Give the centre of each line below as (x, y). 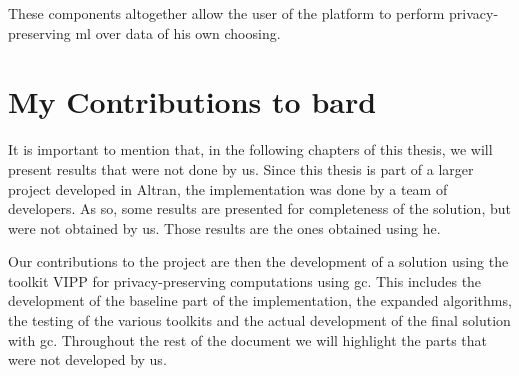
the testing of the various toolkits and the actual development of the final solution (259, 320)
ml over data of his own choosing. (178, 32)
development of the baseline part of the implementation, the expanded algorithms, (260, 300)
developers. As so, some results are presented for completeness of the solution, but (259, 208)
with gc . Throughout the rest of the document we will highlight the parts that (248, 339)
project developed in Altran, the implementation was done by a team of (228, 188)
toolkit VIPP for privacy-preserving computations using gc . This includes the (245, 280)
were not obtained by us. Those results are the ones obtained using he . (224, 227)
